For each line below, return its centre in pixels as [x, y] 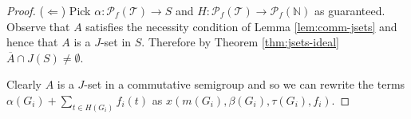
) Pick [76, 10]
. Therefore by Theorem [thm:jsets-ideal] [240, 42]
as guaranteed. [350, 10]
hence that [32, 42]
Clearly [24, 84]
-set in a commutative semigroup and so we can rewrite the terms [245, 84]
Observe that [38, 26]
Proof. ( [25, 10]
